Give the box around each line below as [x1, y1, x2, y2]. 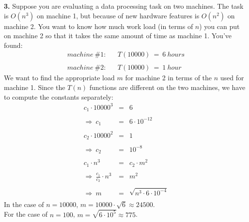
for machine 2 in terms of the [125, 73, 212, 83]
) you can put [199, 21, 240, 31]
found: [4, 40, 23, 50]
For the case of [4, 209, 48, 219]
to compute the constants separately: [4, 91, 113, 102]
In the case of [4, 199, 44, 209]
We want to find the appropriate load [4, 73, 115, 83]
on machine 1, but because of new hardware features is [36, 10, 200, 20]
